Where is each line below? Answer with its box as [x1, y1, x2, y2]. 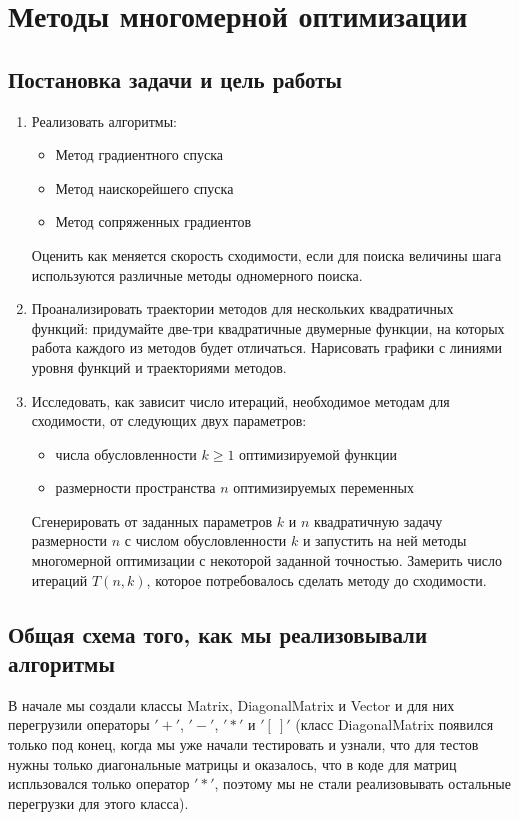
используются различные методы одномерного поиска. [31, 264, 363, 285]
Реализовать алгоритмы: [31, 110, 177, 131]
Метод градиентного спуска [55, 144, 224, 165]
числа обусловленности [55, 443, 197, 464]
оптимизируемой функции [239, 443, 397, 464]
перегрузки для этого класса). [8, 792, 189, 813]
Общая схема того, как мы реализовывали [8, 618, 427, 649]
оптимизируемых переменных [233, 477, 414, 498]
